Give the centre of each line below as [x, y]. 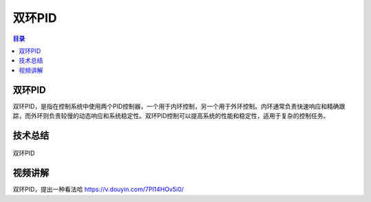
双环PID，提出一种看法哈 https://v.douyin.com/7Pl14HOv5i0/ [98, 190]
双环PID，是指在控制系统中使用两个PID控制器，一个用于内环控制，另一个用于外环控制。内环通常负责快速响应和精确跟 [179, 106]
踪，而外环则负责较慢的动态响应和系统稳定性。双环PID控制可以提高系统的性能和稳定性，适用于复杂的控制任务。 [171, 116]
